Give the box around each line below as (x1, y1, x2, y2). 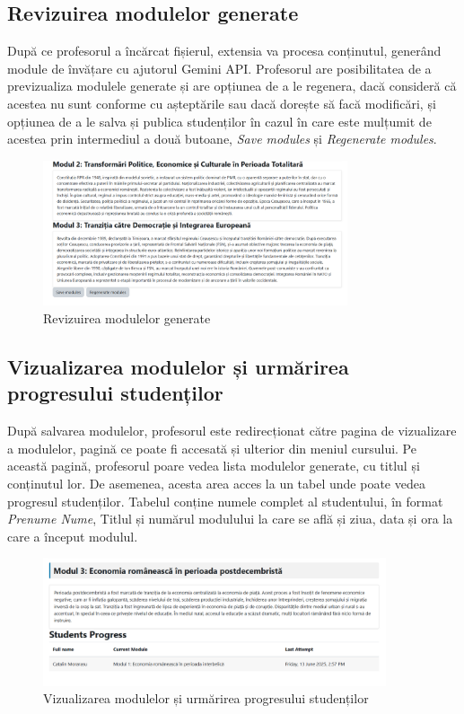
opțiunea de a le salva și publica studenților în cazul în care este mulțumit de (7, 111, 432, 130)
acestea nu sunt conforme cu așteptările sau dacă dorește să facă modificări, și (7, 93, 436, 112)
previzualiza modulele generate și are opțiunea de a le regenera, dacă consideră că (7, 76, 457, 95)
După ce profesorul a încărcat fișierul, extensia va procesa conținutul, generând (7, 41, 442, 60)
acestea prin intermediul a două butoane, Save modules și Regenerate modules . (7, 129, 437, 148)
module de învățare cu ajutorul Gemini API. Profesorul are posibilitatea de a (7, 58, 432, 77)
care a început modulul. (7, 526, 138, 545)
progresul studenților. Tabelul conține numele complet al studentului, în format (7, 491, 443, 510)
